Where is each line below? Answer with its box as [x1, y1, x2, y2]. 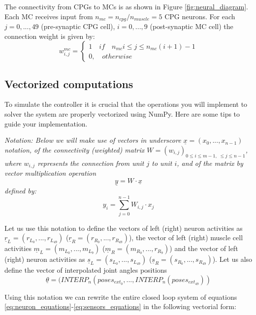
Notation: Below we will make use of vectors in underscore [4, 135, 181, 145]
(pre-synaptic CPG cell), [41, 21, 115, 31]
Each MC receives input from [4, 11, 93, 21]
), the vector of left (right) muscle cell [128, 232, 243, 243]
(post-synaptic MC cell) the [150, 21, 233, 31]
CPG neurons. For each [164, 11, 235, 21]
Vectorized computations [4, 76, 133, 91]
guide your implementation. [4, 118, 88, 128]
